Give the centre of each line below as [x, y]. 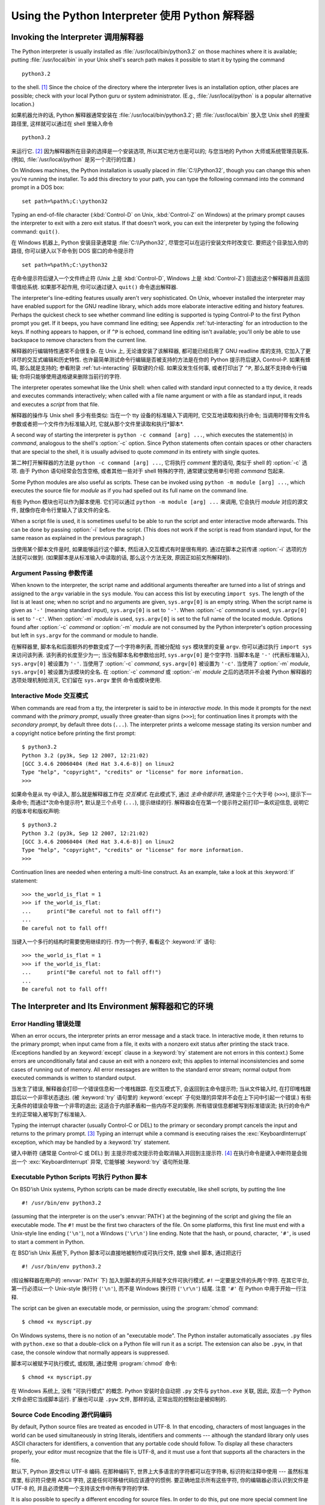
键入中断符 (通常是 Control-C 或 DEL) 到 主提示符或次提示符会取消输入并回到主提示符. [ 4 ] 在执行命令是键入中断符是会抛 [159, 1153]
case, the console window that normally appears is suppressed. [90, 1352]
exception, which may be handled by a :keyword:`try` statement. [91, 1142]
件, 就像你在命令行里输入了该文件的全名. [61, 510]
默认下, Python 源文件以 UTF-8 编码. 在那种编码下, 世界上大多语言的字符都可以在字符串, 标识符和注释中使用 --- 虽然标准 [160, 1471]
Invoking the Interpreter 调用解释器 [77, 37]
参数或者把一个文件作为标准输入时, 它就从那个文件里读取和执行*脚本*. [97, 424]
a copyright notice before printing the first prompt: [73, 733]
